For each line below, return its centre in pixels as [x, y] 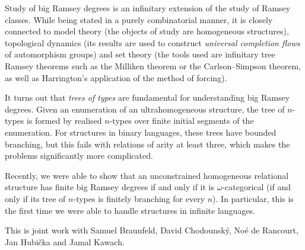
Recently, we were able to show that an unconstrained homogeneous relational [147, 175]
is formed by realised [64, 121]
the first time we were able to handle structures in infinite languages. [130, 210]
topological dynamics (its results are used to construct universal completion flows [152, 42]
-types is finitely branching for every [139, 198]
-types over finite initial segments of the [182, 121]
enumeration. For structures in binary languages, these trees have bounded [141, 132]
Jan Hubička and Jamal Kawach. [65, 241]
